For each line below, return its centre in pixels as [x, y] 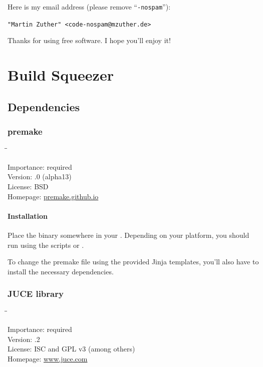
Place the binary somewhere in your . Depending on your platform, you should [128, 235]
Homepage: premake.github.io [53, 196]
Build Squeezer [61, 75]
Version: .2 [24, 339]
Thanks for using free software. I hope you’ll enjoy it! [89, 40]
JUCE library [36, 294]
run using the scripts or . [46, 245]
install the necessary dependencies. [61, 271]
